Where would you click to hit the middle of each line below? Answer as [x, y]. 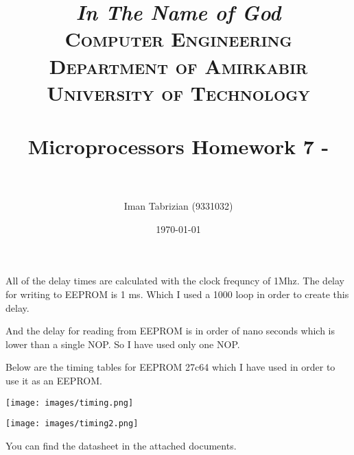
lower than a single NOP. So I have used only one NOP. [123, 344]
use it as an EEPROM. [54, 380]
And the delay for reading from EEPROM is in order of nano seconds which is [170, 331]
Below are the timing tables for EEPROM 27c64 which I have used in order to [170, 367]
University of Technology [178, 92]
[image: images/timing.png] [70, 403]
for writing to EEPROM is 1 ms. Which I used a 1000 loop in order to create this [177, 294]
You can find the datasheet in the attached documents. [121, 445]
